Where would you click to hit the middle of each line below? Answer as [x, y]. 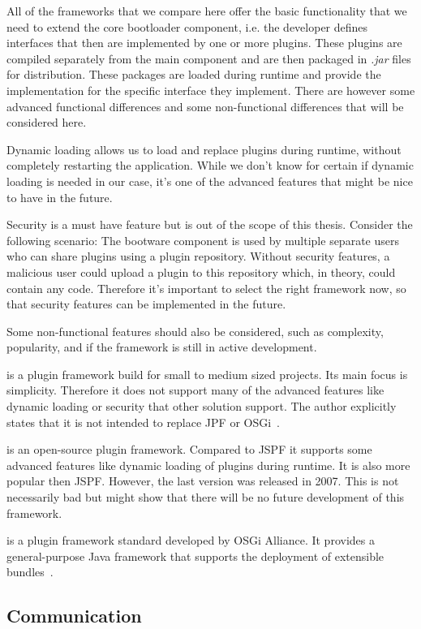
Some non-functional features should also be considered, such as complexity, [195, 331]
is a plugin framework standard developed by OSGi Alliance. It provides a [191, 540]
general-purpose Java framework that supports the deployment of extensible [195, 556]
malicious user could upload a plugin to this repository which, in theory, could [201, 271]
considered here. [47, 122]
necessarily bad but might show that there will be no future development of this [206, 497]
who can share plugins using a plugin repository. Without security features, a [198, 256]
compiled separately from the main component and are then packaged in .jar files [209, 58]
